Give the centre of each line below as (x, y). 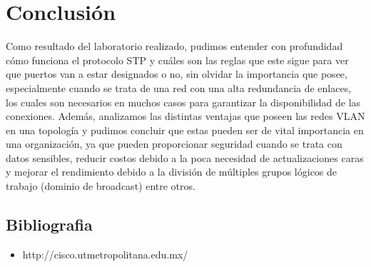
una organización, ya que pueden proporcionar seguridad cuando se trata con (174, 144)
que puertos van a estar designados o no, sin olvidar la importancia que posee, (177, 74)
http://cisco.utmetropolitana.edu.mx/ (105, 254)
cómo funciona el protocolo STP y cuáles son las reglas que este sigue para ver (177, 60)
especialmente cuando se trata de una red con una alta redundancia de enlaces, (179, 87)
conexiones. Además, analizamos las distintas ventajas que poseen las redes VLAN (185, 116)
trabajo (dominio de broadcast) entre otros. (101, 186)
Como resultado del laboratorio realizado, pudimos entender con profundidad (174, 46)
